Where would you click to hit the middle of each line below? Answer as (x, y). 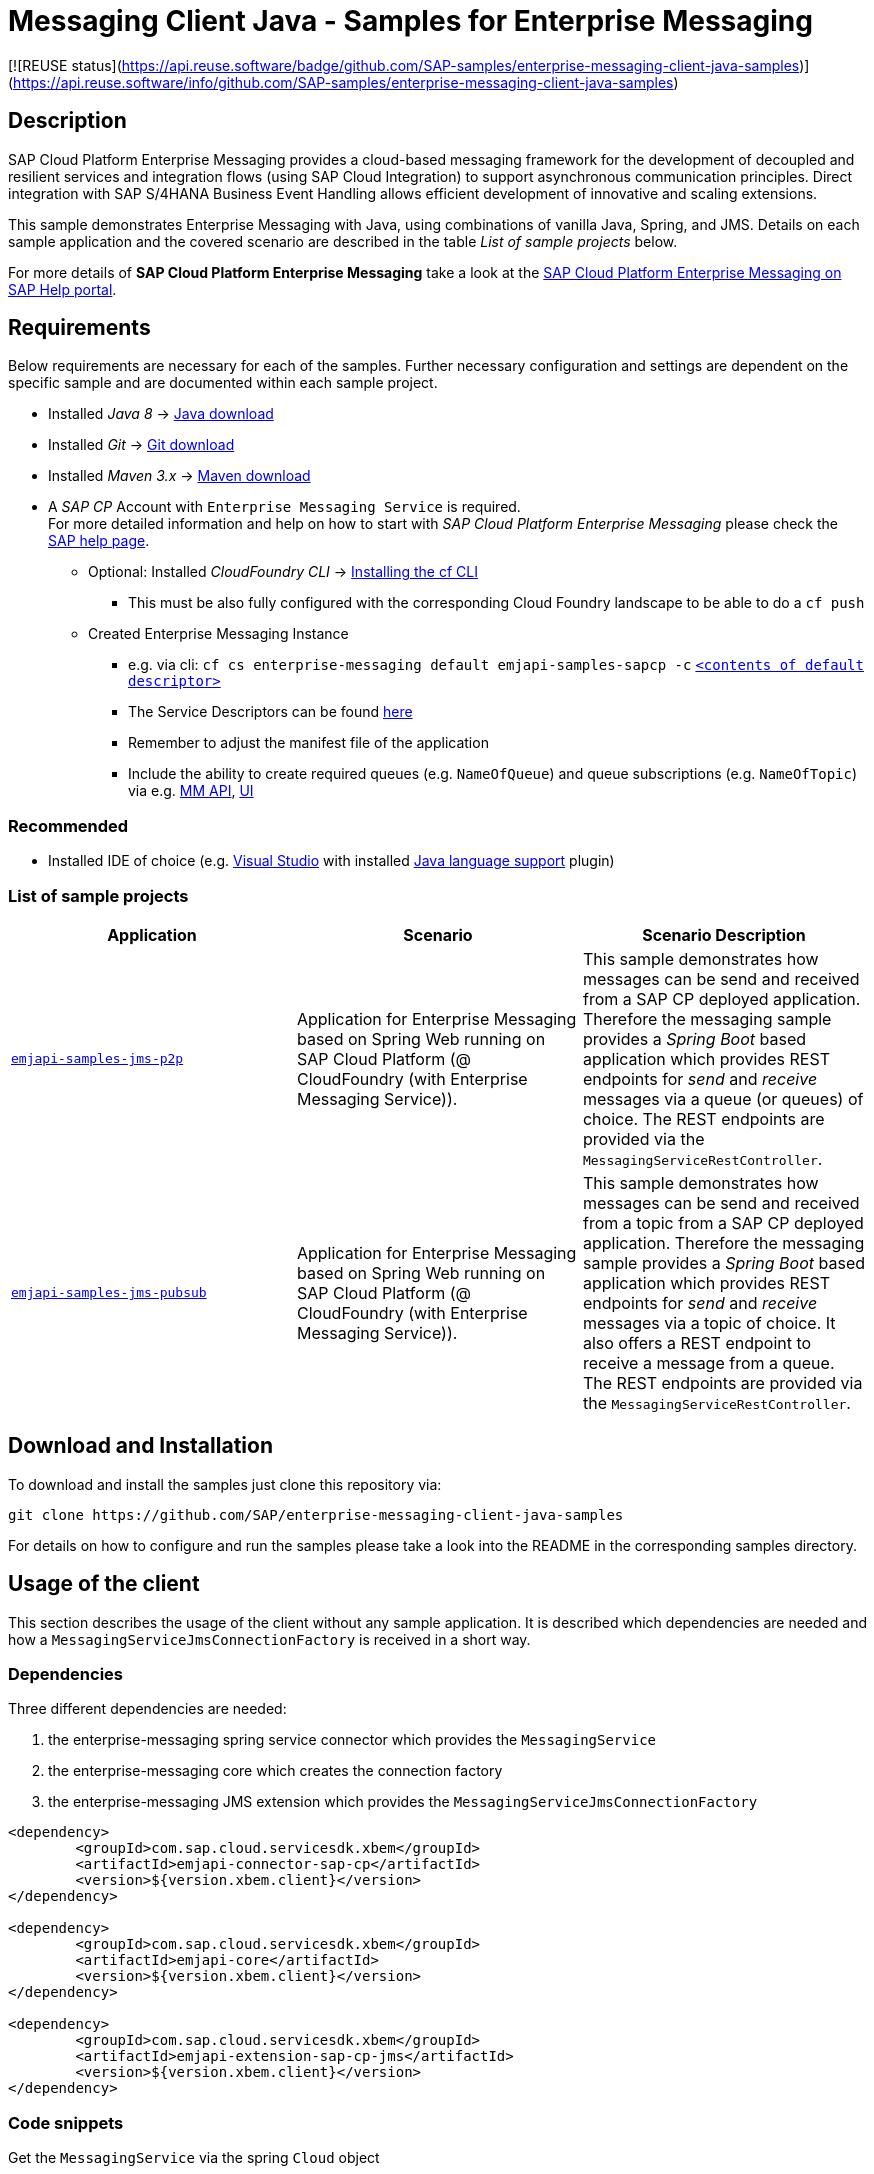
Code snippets (66, 2122)
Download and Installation (140, 1446)
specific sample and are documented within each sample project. (223, 383)
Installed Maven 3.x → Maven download (179, 476)
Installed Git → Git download (141, 445)
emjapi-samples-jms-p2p (97, 1059)
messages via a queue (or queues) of (723, 1098)
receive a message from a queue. (708, 1362)
